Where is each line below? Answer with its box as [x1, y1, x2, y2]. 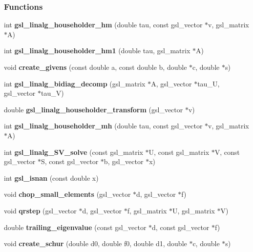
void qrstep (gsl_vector [4, 205, 77, 215]
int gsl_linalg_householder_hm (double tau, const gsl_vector [4, 20, 203, 30]
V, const [214, 147, 240, 157]
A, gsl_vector [151, 78, 192, 88]
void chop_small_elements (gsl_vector [4, 189, 131, 199]
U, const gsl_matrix [148, 147, 210, 157]
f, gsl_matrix [127, 205, 167, 215]
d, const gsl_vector [152, 222, 210, 232]
